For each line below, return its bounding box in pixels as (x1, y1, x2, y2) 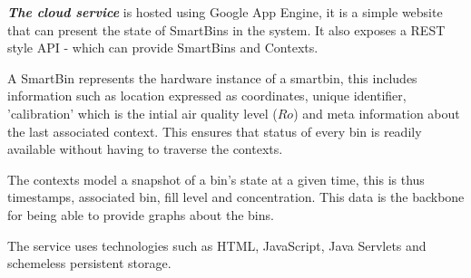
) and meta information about (293, 103, 460, 122)
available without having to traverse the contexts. (7, 139, 283, 158)
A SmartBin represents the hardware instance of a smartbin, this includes (7, 68, 417, 87)
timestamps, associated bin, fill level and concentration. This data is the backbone (7, 187, 465, 206)
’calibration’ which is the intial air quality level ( (7, 103, 278, 122)
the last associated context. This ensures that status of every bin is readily (7, 121, 422, 140)
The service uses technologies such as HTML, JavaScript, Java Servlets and (7, 235, 427, 254)
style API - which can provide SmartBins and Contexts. (7, 38, 319, 57)
